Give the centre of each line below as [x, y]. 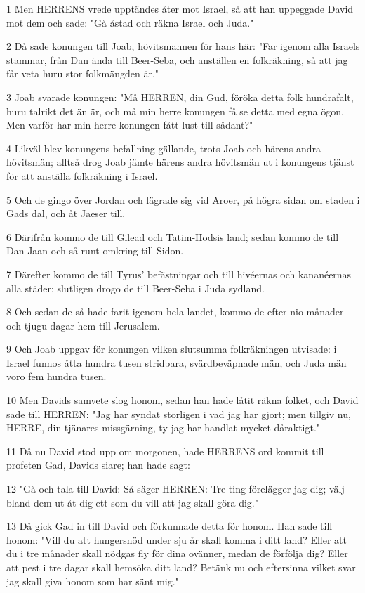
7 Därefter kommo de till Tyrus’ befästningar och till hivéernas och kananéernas [179, 274]
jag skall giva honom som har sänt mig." [93, 581]
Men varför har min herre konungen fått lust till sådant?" [130, 125]
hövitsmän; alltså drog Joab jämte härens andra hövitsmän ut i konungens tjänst [180, 162]
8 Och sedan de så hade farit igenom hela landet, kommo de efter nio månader [175, 312]
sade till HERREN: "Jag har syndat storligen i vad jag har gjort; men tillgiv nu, [179, 413]
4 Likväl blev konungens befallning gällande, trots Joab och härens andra [164, 148]
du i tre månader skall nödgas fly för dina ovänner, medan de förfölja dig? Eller [177, 553]
